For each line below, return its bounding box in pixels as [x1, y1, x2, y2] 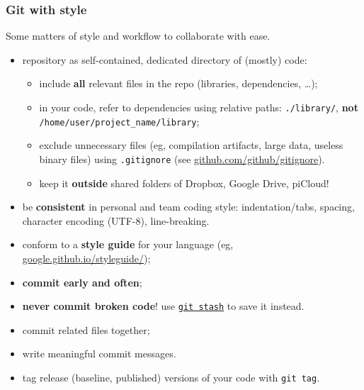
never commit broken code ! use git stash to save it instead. [22, 299, 305, 313]
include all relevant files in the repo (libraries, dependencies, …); [39, 76, 318, 91]
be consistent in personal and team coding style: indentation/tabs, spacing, [22, 199, 355, 214]
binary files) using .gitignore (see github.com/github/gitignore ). [39, 151, 325, 166]
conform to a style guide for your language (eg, [22, 237, 234, 252]
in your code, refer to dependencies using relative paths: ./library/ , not [39, 100, 358, 114]
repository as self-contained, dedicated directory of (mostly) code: [22, 52, 307, 67]
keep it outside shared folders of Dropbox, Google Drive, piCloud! [39, 175, 329, 190]
